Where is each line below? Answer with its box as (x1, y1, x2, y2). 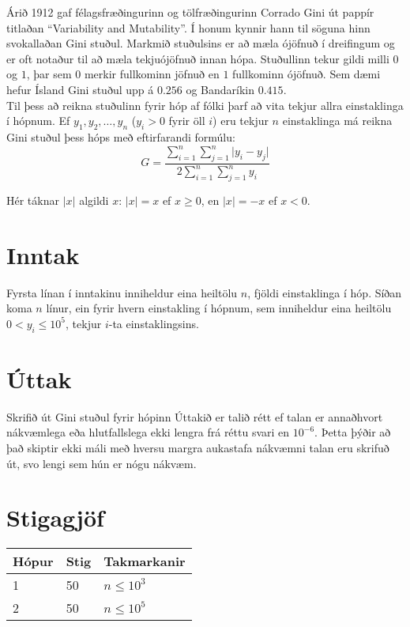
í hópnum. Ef (6, 112, 70, 129)
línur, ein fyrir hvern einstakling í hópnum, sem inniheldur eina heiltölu (46, 300, 392, 316)
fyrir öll (168, 112, 205, 129)
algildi (79, 192, 109, 209)
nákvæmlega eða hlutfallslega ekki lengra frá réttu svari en (6, 424, 290, 440)
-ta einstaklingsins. (108, 315, 199, 331)
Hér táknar (6, 192, 59, 209)
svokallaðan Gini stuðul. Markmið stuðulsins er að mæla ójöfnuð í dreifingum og (6, 35, 395, 51)
